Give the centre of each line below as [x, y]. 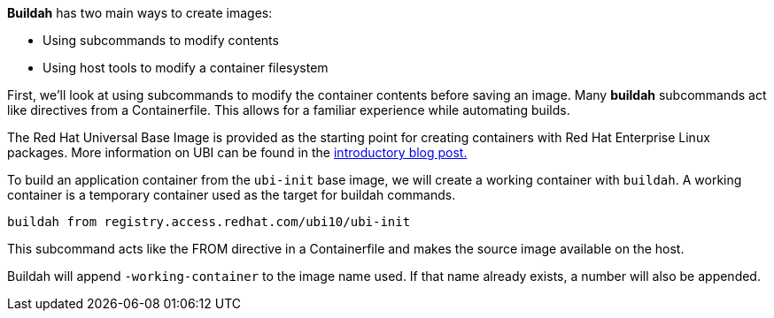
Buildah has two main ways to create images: [140, 13]
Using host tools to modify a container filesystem [186, 68]
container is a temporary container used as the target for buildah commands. [232, 195]
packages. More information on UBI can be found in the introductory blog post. [237, 152]
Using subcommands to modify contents [161, 40]
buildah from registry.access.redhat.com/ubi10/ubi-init [209, 222]
